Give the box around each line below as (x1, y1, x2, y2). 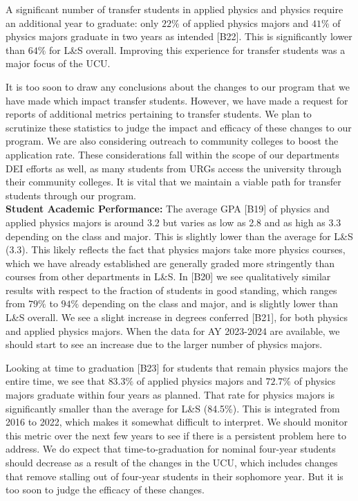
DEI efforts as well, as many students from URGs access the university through (6, 161, 342, 175)
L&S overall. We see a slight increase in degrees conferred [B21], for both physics (6, 310, 348, 325)
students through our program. (6, 188, 136, 202)
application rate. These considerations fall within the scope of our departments (6, 147, 339, 161)
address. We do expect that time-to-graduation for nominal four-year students (6, 441, 336, 456)
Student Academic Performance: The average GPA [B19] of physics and (6, 201, 330, 216)
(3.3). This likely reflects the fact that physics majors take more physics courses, (6, 242, 346, 257)
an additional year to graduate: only (6, 15, 159, 30)
